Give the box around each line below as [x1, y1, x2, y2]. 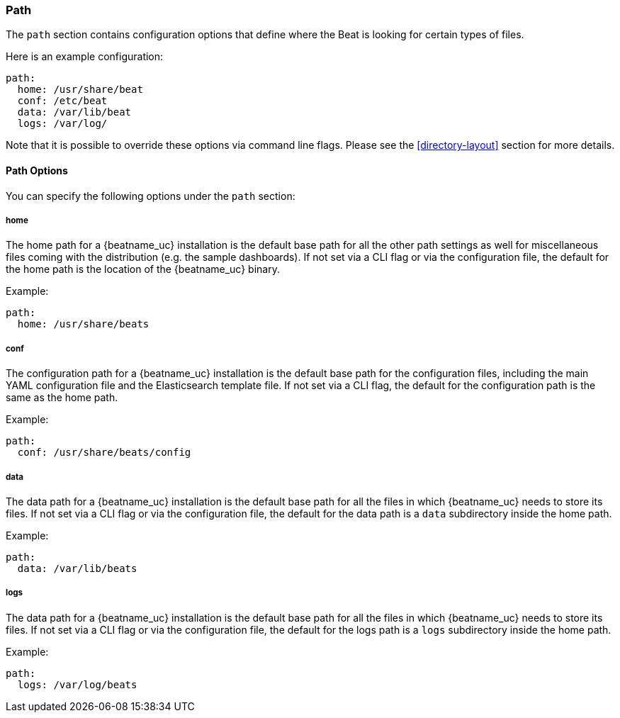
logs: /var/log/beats [17, 678, 137, 690]
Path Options [6, 164, 68, 176]
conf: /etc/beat [17, 95, 108, 107]
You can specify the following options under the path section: [6, 189, 295, 202]
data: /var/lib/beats [17, 562, 137, 574]
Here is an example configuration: [6, 50, 164, 63]
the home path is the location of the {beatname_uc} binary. [6, 263, 280, 276]
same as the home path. [6, 391, 118, 404]
